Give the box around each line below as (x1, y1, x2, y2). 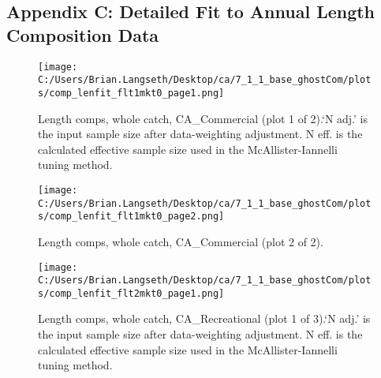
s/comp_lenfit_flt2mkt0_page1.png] (38, 287, 225, 299)
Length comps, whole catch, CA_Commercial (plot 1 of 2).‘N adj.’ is (38, 110, 368, 126)
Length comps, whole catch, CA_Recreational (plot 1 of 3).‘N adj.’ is (38, 310, 371, 327)
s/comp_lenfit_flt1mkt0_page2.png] (38, 211, 225, 223)
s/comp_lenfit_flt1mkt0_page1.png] (38, 87, 225, 99)
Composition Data (6, 22, 159, 47)
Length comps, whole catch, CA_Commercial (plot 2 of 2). (38, 233, 323, 249)
